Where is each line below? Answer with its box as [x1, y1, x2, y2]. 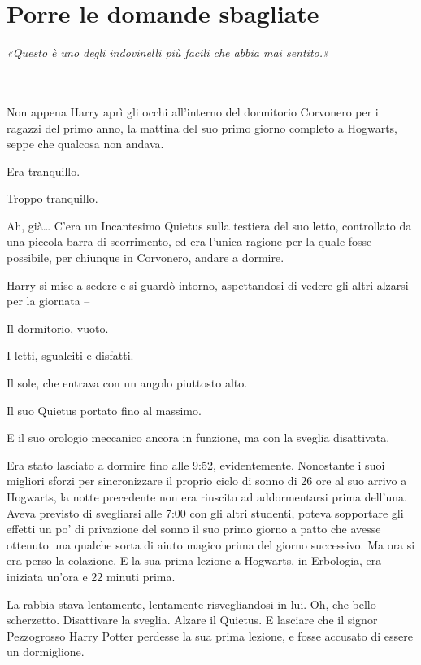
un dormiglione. [7, 643, 85, 660]
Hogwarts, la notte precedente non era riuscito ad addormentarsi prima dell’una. [7, 488, 407, 505]
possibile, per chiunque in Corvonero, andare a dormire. [7, 249, 284, 266]
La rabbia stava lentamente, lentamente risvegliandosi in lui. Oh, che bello [7, 595, 376, 612]
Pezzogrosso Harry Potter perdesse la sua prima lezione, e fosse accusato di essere [7, 627, 413, 644]
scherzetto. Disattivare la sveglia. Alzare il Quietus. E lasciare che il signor [7, 611, 378, 628]
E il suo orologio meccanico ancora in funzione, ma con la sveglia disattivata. [7, 429, 390, 446]
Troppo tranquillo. [7, 190, 98, 207]
